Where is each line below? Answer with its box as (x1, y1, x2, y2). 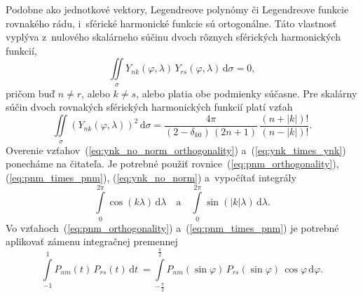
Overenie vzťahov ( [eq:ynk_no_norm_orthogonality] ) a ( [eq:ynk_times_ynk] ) (6, 142, 346, 157)
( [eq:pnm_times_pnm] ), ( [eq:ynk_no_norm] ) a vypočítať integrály (6, 170, 296, 184)
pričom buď (6, 85, 55, 100)
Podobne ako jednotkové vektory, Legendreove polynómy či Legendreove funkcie (6, 2, 349, 16)
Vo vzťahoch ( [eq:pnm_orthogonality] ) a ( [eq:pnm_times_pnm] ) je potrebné (6, 220, 339, 235)
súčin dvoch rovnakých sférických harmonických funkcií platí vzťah (6, 99, 293, 114)
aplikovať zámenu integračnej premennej (6, 234, 178, 249)
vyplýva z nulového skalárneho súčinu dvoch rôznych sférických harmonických (6, 29, 341, 44)
